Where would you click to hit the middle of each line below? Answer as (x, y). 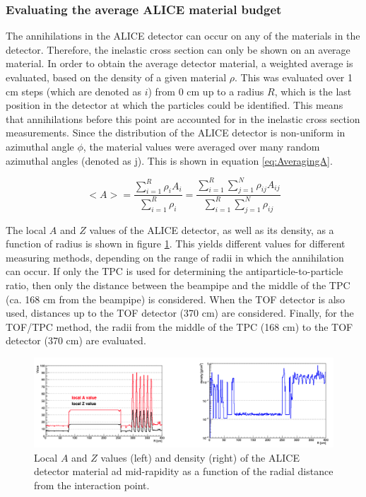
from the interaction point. (92, 485)
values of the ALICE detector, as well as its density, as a (212, 229)
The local (26, 229)
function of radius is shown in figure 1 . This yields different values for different (176, 244)
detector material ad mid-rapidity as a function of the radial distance (184, 471)
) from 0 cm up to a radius (206, 91)
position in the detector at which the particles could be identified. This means (175, 105)
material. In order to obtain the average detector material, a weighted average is (179, 63)
